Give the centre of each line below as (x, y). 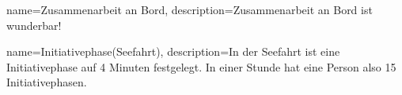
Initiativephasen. (47, 82)
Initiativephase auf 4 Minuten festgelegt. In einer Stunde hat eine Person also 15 (201, 66)
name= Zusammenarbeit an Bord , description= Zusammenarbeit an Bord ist (190, 9)
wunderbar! (34, 25)
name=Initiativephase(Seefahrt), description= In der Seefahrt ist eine (173, 51)
